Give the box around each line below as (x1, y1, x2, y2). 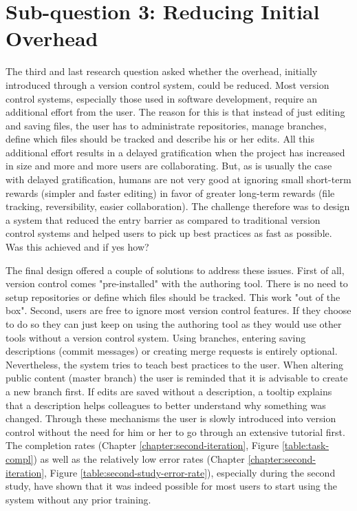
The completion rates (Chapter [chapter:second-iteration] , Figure (6, 438, 279, 452)
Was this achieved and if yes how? (6, 240, 149, 254)
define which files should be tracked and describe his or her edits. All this (6, 132, 315, 146)
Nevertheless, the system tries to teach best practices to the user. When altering (6, 357, 344, 371)
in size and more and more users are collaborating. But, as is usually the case (6, 158, 332, 173)
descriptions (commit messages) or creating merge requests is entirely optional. (6, 344, 338, 358)
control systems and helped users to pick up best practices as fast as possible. (6, 226, 332, 240)
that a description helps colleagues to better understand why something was (6, 397, 326, 412)
